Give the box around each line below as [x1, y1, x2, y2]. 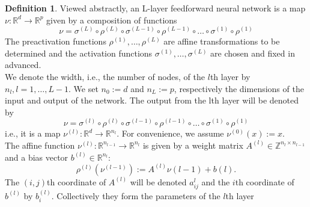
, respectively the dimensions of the [174, 82, 304, 94]
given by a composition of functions [46, 13, 177, 26]
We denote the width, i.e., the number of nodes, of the [5, 70, 205, 82]
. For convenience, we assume [117, 127, 224, 140]
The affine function [5, 138, 75, 151]
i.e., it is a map [5, 127, 61, 140]
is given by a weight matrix [142, 138, 243, 151]
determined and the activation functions [5, 46, 153, 59]
